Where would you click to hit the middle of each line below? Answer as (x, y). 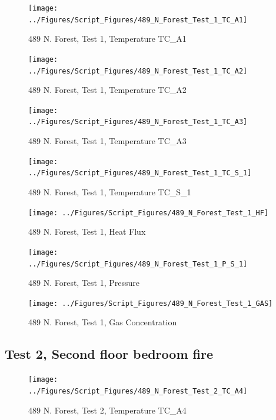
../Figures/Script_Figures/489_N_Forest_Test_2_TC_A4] (138, 391)
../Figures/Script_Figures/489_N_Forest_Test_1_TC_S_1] (140, 173)
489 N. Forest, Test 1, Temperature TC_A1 (107, 39)
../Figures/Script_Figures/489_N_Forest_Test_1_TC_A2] (138, 71)
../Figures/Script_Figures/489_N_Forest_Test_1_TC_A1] (138, 20)
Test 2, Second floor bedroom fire (109, 354)
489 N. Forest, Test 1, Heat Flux (87, 231)
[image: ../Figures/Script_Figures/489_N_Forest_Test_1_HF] (149, 213)
